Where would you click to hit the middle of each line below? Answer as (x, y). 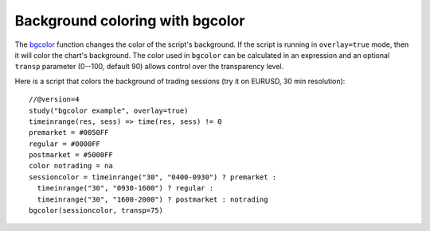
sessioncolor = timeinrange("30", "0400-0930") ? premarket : (153, 177)
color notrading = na (71, 166)
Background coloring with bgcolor (130, 21)
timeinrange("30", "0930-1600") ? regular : (125, 188)
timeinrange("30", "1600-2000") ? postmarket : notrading (152, 199)
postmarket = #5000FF (71, 155)
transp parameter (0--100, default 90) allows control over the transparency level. (149, 67)
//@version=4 (54, 100)
